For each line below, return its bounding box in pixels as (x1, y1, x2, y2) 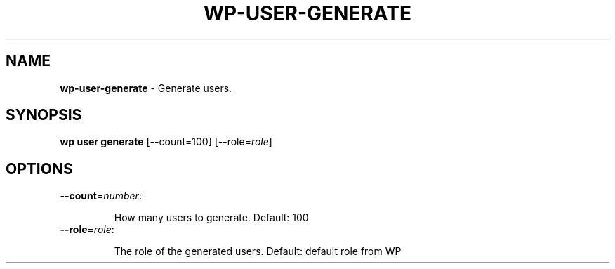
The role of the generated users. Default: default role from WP (114, 245, 402, 258)
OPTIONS (6, 159, 73, 178)
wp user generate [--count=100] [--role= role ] (60, 136, 272, 148)
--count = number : (60, 190, 142, 202)
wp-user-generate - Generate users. (60, 81, 232, 94)
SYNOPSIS (6, 106, 82, 124)
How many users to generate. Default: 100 (114, 211, 309, 224)
